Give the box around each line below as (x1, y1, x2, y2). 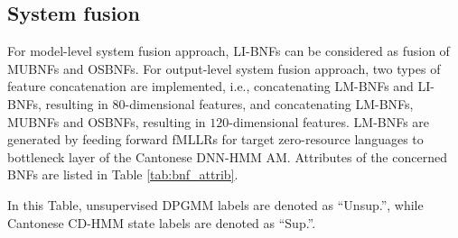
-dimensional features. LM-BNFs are (229, 112, 430, 131)
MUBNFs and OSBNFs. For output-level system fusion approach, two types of (7, 59, 441, 78)
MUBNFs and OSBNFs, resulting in (7, 112, 206, 131)
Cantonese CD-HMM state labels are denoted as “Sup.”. (7, 213, 316, 232)
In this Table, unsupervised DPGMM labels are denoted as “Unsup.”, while (7, 195, 424, 214)
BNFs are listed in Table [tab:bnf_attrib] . (7, 165, 238, 184)
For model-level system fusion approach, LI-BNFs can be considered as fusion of (7, 41, 450, 60)
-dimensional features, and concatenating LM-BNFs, (125, 94, 414, 113)
